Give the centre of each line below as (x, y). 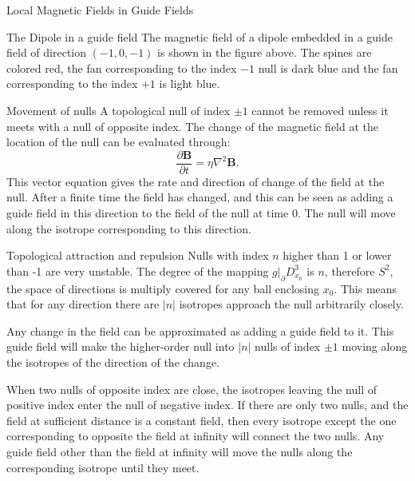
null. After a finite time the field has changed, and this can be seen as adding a (200, 197)
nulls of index (288, 346)
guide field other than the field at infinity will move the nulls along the (180, 451)
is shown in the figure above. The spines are (265, 52)
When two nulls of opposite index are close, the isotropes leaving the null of (192, 389)
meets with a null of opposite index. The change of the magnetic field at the (193, 126)
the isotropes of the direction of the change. (113, 362)
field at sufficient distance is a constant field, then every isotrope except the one (202, 420)
